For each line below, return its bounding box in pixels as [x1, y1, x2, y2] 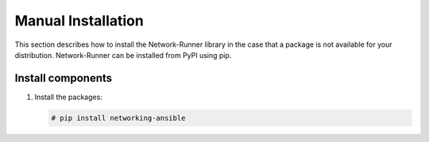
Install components [14, 71, 113, 85]
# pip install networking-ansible [51, 113, 186, 122]
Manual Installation [14, 12, 145, 29]
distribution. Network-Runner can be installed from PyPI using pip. [14, 50, 232, 59]
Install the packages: [34, 92, 102, 102]
